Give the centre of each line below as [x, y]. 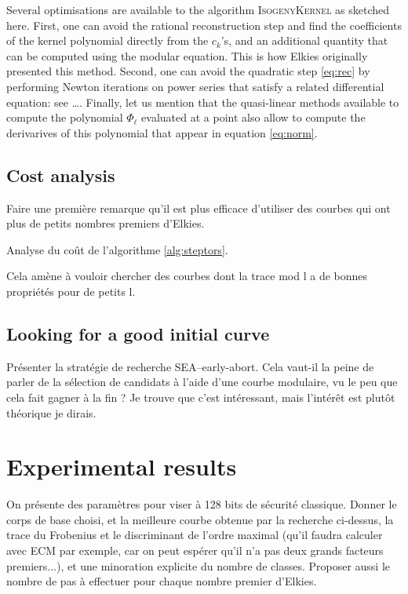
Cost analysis [61, 175]
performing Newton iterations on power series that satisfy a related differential [195, 86]
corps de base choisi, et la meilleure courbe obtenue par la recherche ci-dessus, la [200, 519]
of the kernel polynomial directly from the [107, 40]
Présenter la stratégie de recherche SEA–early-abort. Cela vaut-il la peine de [190, 366]
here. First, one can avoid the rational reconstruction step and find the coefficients [204, 25]
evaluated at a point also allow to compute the [253, 117]
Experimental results [122, 466]
